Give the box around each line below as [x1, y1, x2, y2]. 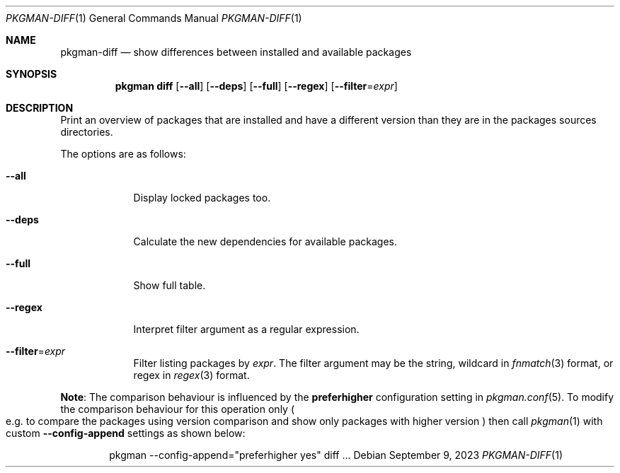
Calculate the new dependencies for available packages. [133, 235, 397, 247]
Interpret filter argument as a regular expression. [133, 323, 360, 335]
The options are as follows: [60, 148, 186, 160]
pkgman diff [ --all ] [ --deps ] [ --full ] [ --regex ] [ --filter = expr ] [115, 80, 398, 92]
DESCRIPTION [6, 102, 74, 114]
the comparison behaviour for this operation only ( [60, 403, 294, 415]
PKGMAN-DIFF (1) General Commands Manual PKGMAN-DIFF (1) [6, 12, 302, 24]
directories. [60, 126, 113, 138]
